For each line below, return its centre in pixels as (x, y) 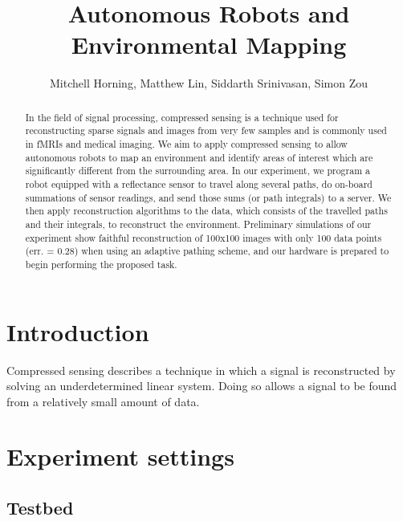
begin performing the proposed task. (101, 264)
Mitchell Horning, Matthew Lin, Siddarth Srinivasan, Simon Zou (209, 83)
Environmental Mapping (209, 45)
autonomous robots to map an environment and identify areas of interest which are (199, 157)
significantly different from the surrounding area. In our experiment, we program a (197, 171)
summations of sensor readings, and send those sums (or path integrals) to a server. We (208, 197)
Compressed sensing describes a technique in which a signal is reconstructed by (201, 370)
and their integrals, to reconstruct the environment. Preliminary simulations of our (198, 224)
